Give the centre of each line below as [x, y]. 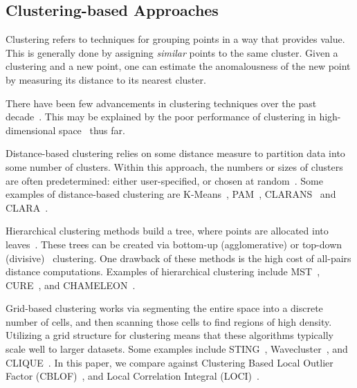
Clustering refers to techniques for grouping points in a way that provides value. [175, 39]
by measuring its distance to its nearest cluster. [106, 79]
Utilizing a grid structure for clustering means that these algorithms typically [170, 335]
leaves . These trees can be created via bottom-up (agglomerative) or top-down [174, 244]
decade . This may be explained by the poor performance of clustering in [161, 117]
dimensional [31, 130]
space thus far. [92, 130]
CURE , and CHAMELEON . [71, 285]
